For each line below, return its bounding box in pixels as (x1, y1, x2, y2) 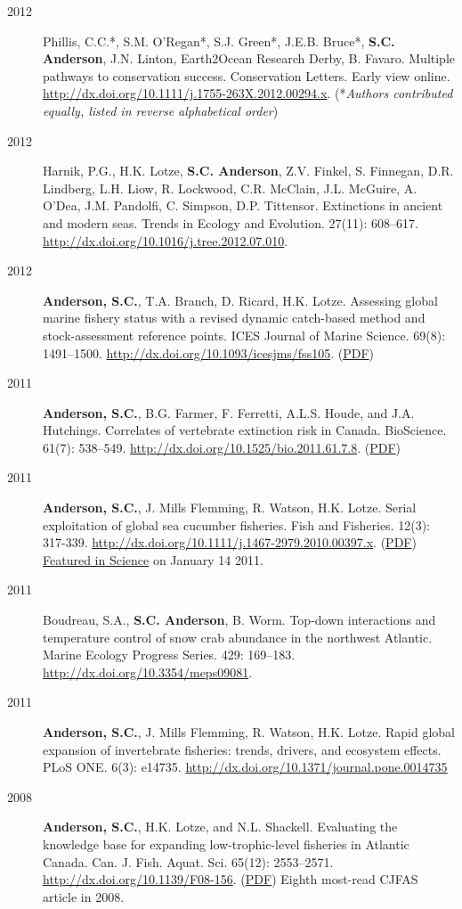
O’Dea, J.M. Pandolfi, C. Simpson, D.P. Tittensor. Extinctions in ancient (43, 196, 443, 215)
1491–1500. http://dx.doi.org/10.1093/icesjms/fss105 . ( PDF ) (43, 343, 374, 362)
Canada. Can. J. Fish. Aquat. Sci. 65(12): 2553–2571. (43, 852, 334, 871)
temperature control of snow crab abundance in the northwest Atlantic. (43, 627, 433, 646)
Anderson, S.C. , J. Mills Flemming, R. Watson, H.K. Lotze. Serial (43, 498, 417, 517)
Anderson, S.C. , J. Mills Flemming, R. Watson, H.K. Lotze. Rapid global (43, 723, 455, 741)
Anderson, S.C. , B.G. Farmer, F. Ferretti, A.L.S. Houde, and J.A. (43, 403, 415, 422)
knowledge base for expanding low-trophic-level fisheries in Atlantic (43, 834, 409, 853)
